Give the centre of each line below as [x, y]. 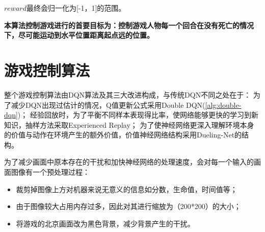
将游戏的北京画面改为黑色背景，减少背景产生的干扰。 [105, 223]
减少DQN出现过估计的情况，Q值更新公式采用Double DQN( [108, 105]
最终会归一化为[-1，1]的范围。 [76, 8]
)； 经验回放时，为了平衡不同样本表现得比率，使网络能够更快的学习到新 [138, 115]
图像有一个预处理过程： [50, 172]
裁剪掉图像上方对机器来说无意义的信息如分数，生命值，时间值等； [127, 189]
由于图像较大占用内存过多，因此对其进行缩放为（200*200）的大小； [128, 206]
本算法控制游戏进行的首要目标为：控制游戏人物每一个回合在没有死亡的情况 [129, 25]
